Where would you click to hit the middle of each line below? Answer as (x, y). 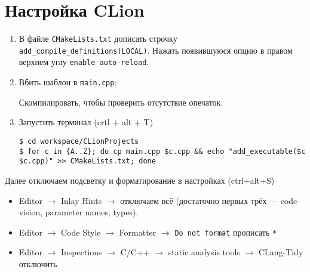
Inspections (82, 252)
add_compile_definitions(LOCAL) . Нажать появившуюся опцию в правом (156, 50)
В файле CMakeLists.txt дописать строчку (98, 38)
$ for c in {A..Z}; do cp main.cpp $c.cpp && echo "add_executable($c (162, 151)
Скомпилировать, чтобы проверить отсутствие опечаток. (121, 102)
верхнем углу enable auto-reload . (84, 62)
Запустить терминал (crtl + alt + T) (86, 122)
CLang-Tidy (281, 252)
